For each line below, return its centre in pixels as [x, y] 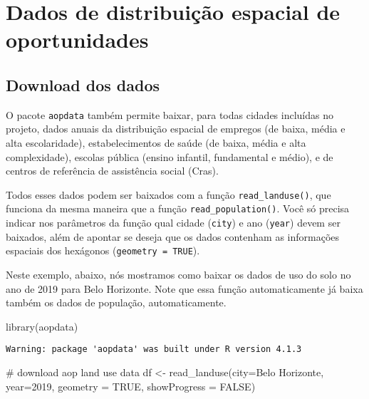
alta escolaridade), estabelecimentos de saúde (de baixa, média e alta [156, 143]
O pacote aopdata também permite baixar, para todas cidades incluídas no [170, 114]
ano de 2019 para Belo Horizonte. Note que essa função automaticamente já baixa [184, 288]
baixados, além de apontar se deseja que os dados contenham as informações [173, 236]
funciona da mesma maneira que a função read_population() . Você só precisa [178, 208]
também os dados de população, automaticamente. [116, 302]
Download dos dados [83, 84]
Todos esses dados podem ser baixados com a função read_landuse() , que [168, 194]
